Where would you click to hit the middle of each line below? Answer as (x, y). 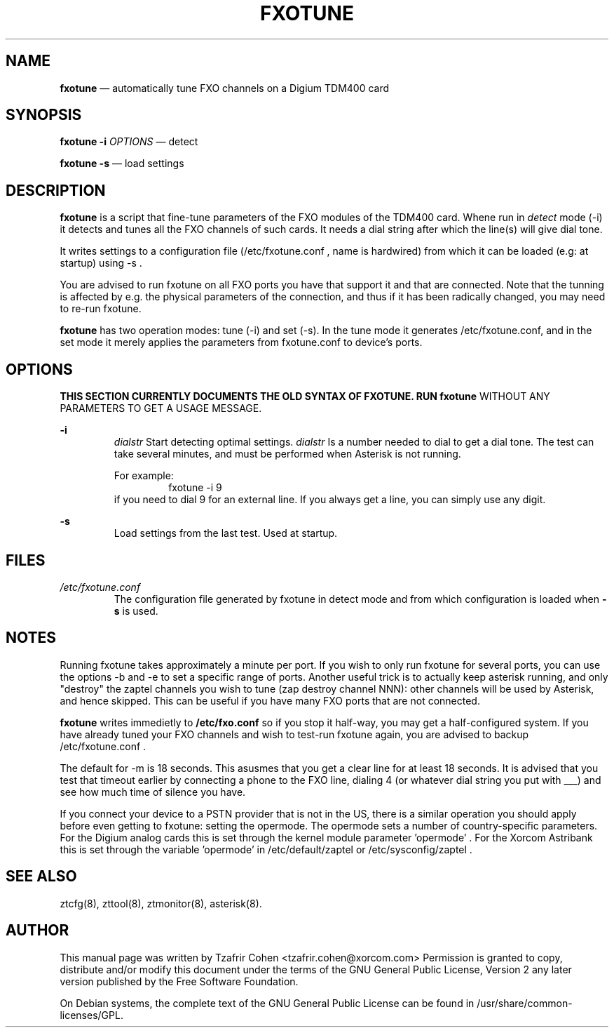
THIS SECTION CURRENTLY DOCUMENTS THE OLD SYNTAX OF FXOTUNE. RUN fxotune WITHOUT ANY (305, 396)
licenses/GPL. (91, 1015)
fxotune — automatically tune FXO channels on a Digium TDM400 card (225, 88)
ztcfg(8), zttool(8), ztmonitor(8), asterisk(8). (161, 903)
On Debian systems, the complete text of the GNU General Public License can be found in (267, 1003)
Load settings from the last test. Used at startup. (226, 533)
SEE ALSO (41, 877)
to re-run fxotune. (101, 309)
